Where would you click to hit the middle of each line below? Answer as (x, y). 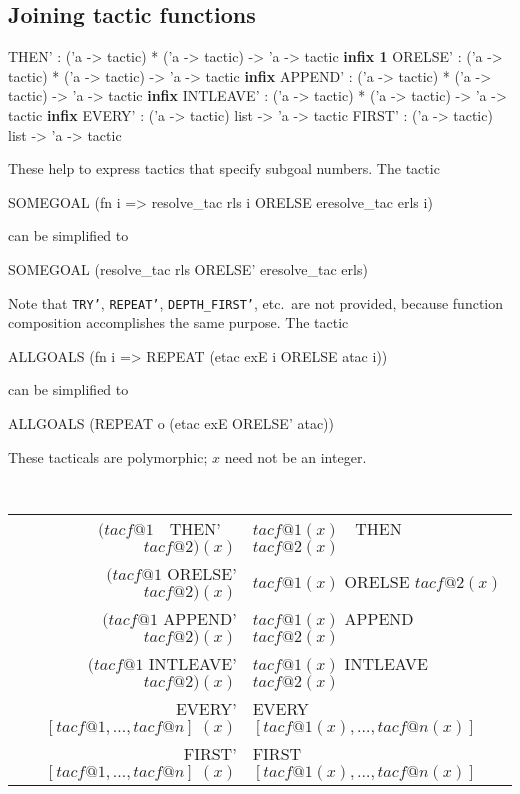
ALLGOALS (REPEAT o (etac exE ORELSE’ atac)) (171, 422)
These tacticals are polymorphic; (108, 456)
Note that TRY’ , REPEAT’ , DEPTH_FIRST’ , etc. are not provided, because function (256, 302)
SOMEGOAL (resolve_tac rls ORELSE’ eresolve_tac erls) (188, 268)
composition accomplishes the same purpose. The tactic (178, 322)
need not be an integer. (295, 456)
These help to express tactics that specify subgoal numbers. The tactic (224, 168)
